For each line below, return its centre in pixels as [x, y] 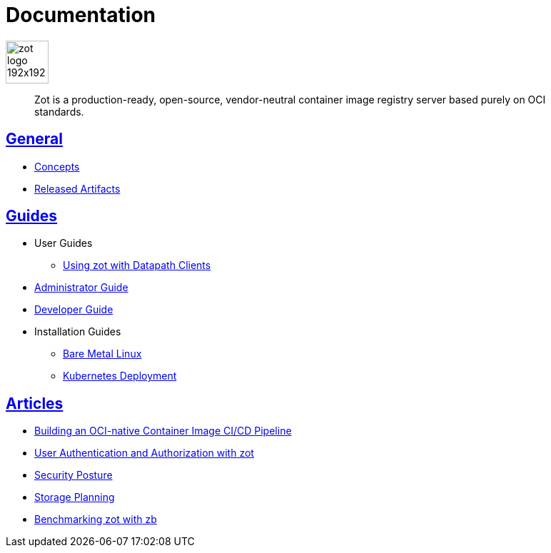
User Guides [64, 243]
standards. [59, 111]
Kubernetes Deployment [120, 376]
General [35, 139]
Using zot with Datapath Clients [137, 265]
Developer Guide [74, 310]
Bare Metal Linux [102, 354]
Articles [35, 403]
